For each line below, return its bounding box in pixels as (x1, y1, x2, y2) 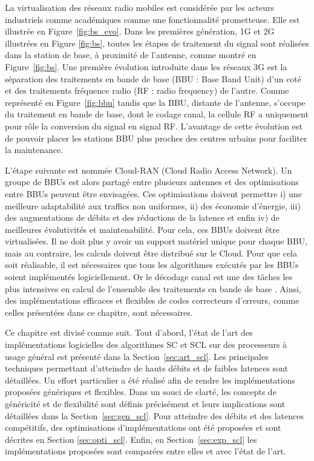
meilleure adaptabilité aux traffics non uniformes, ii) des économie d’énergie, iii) (5, 199, 301, 212)
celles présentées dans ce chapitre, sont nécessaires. (5, 306, 193, 318)
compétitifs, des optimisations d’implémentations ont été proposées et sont (5, 421, 281, 434)
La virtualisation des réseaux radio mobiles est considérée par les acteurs (5, 1, 275, 13)
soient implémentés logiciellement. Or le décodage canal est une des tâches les (5, 270, 293, 283)
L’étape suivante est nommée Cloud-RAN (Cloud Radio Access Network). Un (5, 163, 292, 176)
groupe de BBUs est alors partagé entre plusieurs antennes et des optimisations (5, 175, 299, 188)
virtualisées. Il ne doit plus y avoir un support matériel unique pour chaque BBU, (5, 235, 308, 247)
